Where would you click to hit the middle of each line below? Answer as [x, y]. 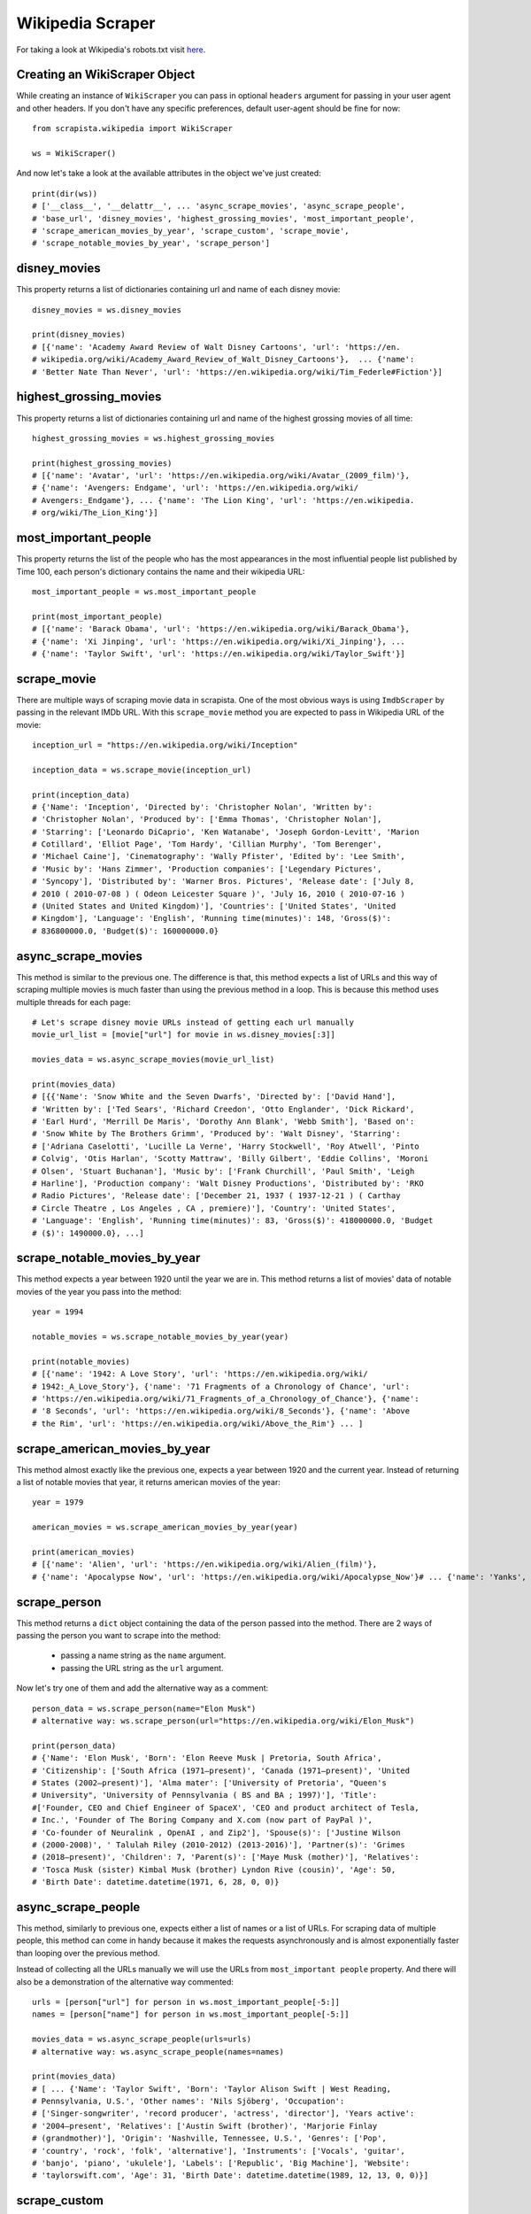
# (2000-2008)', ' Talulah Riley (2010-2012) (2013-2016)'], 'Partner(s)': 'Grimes [219, 1845]
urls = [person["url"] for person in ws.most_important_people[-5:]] [186, 2002]
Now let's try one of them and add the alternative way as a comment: [142, 1688]
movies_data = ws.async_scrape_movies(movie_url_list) [154, 1060]
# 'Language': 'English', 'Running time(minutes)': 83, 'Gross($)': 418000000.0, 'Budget [233, 1221]
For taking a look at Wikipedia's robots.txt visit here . [111, 50]
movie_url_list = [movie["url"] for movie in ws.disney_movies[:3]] [184, 1035]
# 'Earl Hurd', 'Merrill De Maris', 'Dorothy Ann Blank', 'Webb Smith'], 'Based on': [223, 1122]
